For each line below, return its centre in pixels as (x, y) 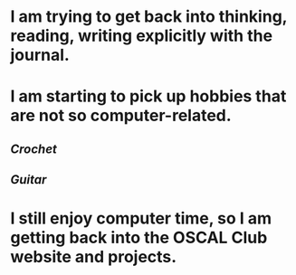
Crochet (33, 149)
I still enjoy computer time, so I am (141, 218)
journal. (40, 55)
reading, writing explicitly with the (142, 36)
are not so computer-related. (121, 116)
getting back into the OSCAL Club (139, 238)
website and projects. (94, 257)
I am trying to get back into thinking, (149, 17)
